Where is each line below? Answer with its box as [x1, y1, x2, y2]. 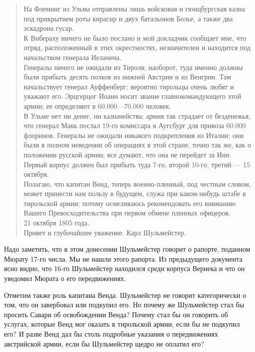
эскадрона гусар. [23, 23, 74, 33]
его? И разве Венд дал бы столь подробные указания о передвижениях [4, 329, 218, 339]
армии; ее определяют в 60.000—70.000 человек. [23, 100, 171, 111]
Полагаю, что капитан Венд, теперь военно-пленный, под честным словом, [23, 178, 251, 189]
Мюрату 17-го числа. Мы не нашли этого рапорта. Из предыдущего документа [4, 253, 243, 264]
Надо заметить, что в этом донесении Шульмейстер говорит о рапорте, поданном [4, 244, 251, 254]
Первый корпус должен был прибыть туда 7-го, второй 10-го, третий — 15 [23, 159, 250, 169]
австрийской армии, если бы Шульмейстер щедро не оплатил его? [4, 338, 204, 349]
